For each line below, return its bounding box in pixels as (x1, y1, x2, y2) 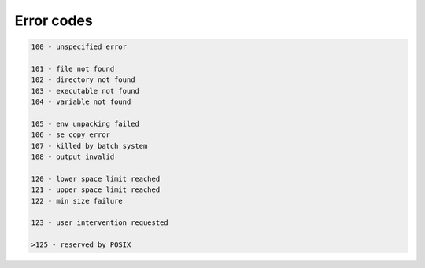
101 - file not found (31, 64, 115, 73)
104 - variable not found (31, 97, 131, 106)
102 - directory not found (31, 75, 135, 84)
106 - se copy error (31, 130, 110, 139)
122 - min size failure (31, 196, 124, 205)
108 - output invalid (31, 152, 115, 161)
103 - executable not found (31, 86, 139, 95)
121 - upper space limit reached (31, 185, 161, 194)
